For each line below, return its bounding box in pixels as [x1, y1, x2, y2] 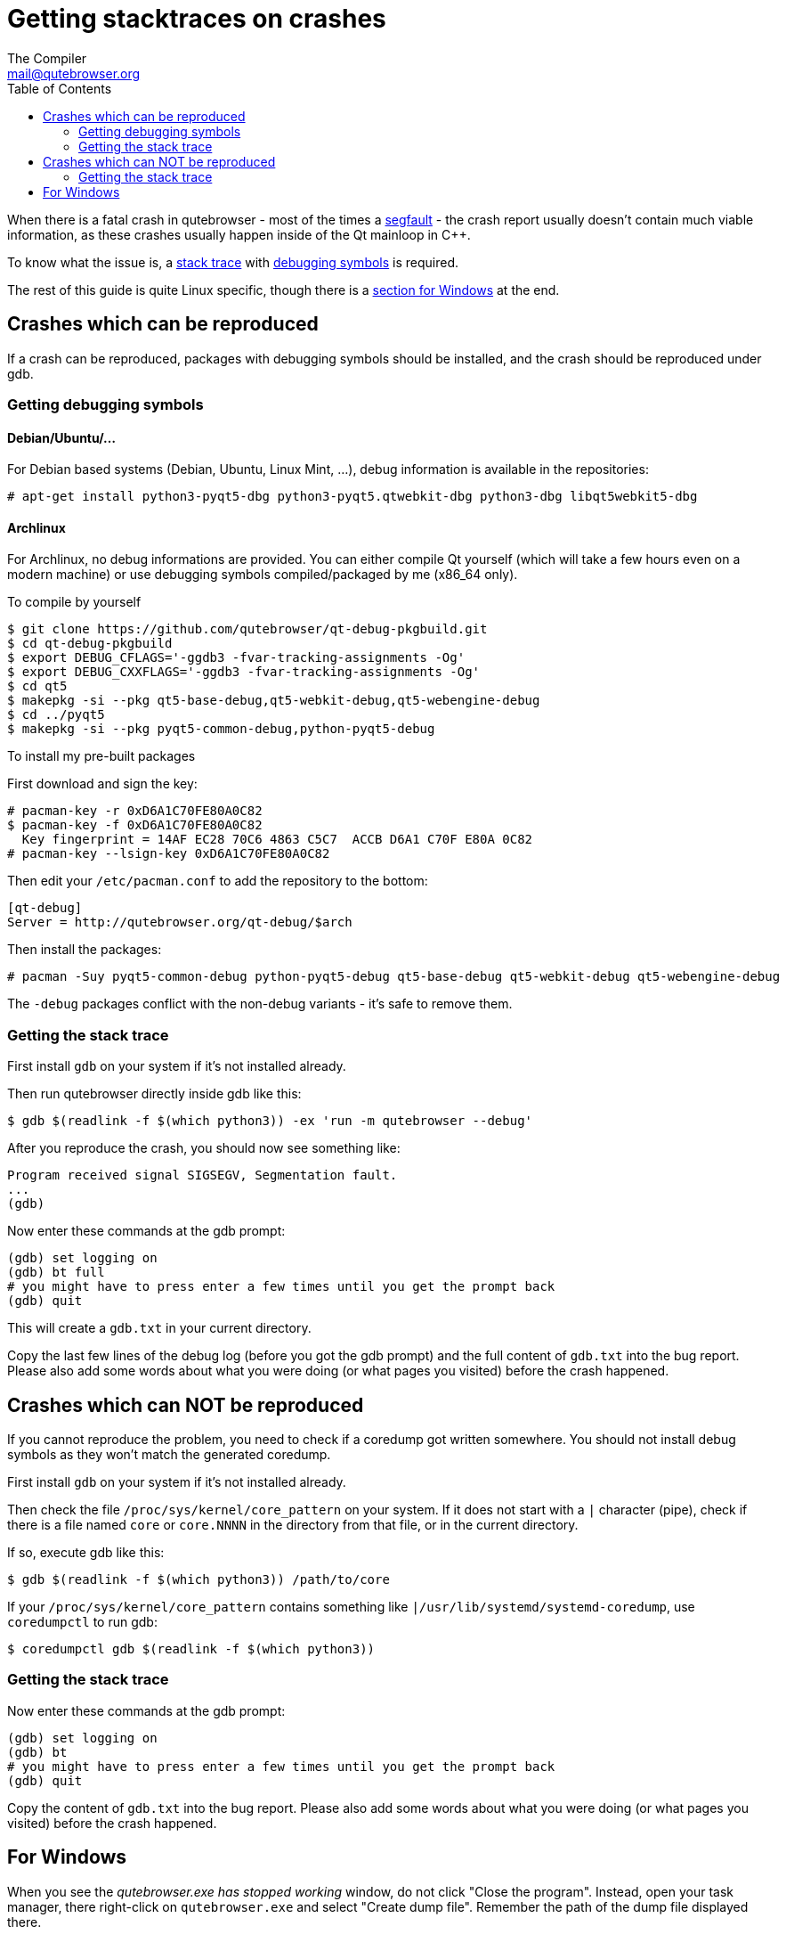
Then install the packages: [7, 942, 162, 958]
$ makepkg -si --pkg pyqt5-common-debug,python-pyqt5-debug [7, 722, 435, 737]
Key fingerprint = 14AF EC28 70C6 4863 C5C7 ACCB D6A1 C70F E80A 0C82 [21, 832, 533, 847]
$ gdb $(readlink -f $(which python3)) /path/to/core [7, 1572, 390, 1587]
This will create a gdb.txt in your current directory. [7, 1320, 312, 1336]
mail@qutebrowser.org [7, 65, 141, 81]
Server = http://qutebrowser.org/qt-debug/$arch [7, 915, 352, 930]
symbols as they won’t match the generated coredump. [7, 1447, 331, 1462]
